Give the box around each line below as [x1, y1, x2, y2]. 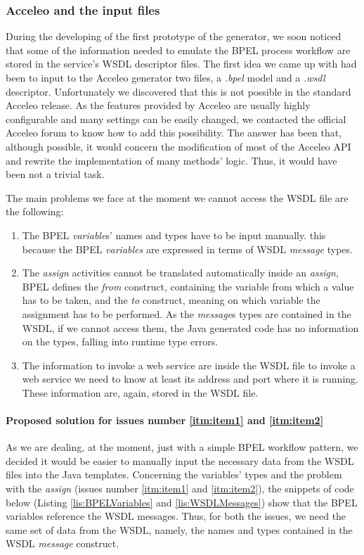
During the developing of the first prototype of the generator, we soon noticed [6, 29, 342, 44]
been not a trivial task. [6, 167, 105, 181]
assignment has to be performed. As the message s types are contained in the [22, 306, 351, 321]
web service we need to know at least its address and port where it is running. [22, 371, 358, 386]
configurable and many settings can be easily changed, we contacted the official [6, 111, 346, 126]
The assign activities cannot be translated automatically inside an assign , [22, 265, 339, 280]
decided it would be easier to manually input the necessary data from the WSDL [6, 453, 354, 468]
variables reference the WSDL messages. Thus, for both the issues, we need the [6, 509, 346, 523]
